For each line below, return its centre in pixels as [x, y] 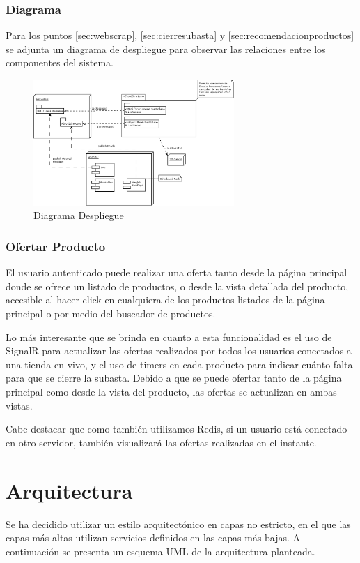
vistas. [19, 405]
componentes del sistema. [60, 62]
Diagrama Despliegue [79, 215]
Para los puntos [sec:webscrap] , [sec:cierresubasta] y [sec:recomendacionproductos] [180, 35]
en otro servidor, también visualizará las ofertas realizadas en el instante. [161, 442]
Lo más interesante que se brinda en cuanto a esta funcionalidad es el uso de [169, 337]
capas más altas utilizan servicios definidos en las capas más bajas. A [153, 538]
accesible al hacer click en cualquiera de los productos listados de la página [165, 300]
